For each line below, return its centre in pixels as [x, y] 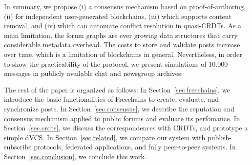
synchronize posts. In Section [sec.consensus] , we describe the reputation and [119, 108]
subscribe [18, 147]
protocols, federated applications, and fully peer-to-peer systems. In [135, 147]
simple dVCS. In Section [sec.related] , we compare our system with [105, 137]
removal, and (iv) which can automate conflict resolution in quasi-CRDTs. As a [123, 26]
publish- [219, 137]
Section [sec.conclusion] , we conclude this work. [75, 156]
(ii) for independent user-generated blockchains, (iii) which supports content [118, 16]
